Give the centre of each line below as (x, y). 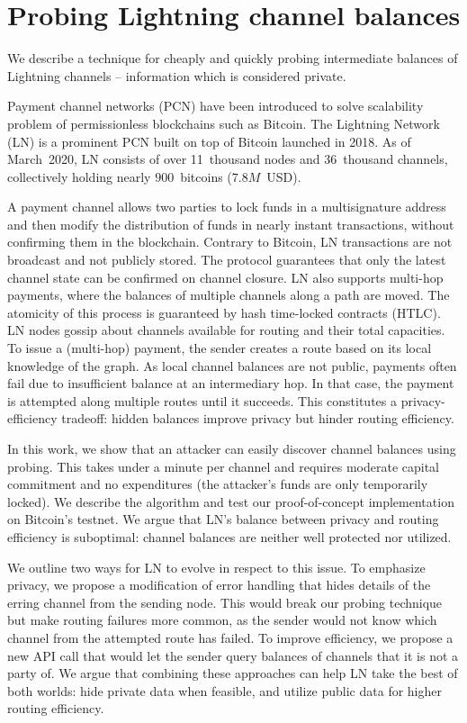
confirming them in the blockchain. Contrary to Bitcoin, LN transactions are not (230, 242)
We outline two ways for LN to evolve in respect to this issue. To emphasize (216, 567)
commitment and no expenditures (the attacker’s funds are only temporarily (218, 484)
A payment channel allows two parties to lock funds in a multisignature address (227, 207)
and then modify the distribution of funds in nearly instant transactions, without (231, 224)
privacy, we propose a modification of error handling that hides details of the (219, 585)
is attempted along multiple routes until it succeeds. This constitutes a (202, 400)
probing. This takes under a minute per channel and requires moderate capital (223, 466)
